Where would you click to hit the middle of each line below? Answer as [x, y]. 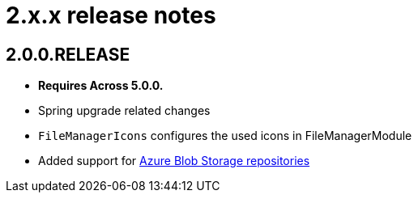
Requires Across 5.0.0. [101, 86]
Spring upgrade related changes [124, 111]
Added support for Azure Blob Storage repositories [174, 161]
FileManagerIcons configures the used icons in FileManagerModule [225, 136]
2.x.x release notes [111, 15]
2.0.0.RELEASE [68, 54]
